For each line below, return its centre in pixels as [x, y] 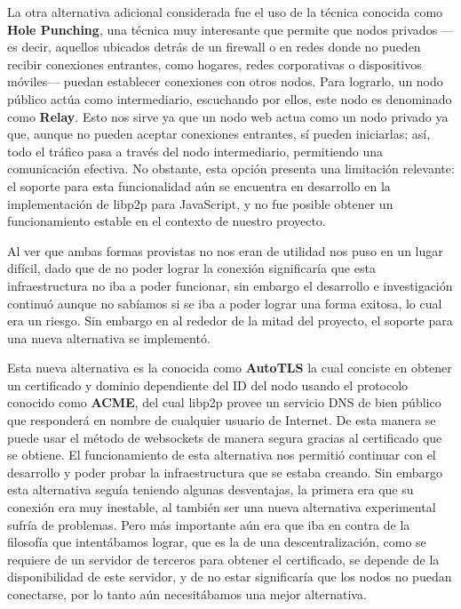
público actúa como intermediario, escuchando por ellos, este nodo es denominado [230, 98]
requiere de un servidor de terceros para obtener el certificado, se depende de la [223, 559]
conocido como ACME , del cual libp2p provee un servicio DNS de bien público [224, 402]
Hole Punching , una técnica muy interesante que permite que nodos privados [223, 29]
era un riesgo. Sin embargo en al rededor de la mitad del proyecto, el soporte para [230, 321]
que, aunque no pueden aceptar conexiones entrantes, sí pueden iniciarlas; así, [219, 134]
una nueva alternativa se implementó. [109, 337]
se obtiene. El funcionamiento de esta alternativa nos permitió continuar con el [222, 455]
